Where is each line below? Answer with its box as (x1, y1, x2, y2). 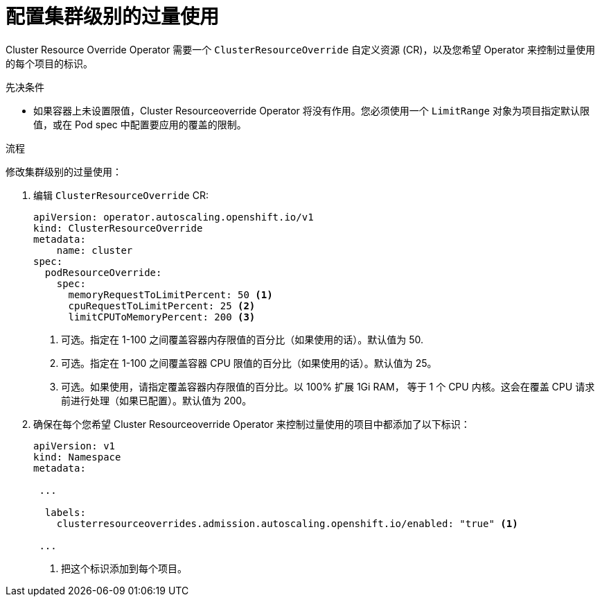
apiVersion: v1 (33, 440, 116, 452)
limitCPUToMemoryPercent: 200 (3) (68, 311, 256, 322)
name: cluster (56, 244, 133, 256)
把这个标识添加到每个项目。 (61, 562, 187, 574)
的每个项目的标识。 (6, 57, 93, 69)
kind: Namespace (33, 451, 121, 463)
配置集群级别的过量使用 (6, 5, 220, 28)
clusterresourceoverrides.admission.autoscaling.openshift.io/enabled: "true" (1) (56, 517, 518, 529)
